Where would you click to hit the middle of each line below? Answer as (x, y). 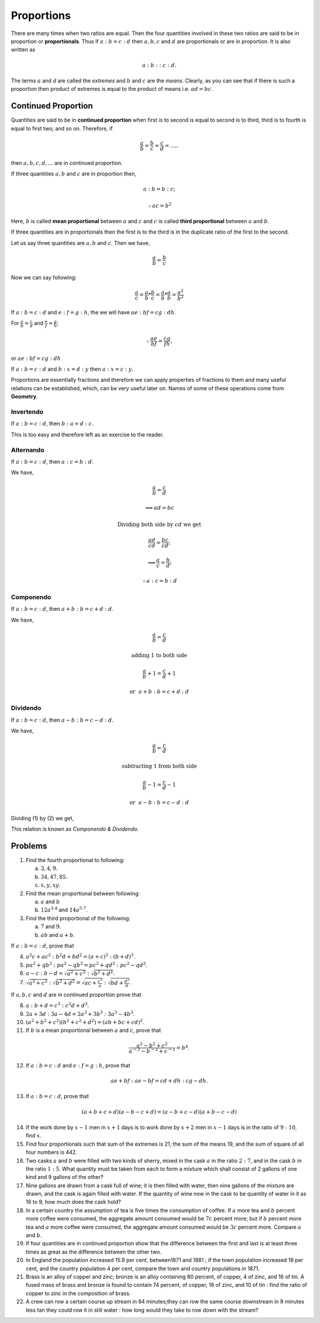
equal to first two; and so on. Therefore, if (62, 128)
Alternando (28, 449)
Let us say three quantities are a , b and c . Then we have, (81, 243)
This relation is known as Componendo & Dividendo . (75, 829)
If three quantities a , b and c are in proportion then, (73, 173)
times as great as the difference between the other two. (94, 1252)
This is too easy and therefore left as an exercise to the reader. (87, 434)
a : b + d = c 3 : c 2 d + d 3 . (57, 1005)
